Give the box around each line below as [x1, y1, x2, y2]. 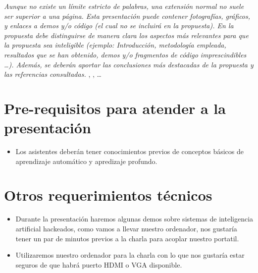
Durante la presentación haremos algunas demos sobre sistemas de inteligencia [15, 214, 254, 224]
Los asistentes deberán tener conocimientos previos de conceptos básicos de [15, 146, 244, 157]
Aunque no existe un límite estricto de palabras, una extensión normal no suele [4, 1, 244, 11]
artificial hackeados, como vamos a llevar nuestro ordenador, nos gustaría [15, 223, 237, 233]
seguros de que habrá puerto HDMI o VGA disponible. [15, 259, 182, 270]
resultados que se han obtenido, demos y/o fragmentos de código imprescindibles [4, 49, 247, 59]
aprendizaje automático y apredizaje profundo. [15, 156, 157, 166]
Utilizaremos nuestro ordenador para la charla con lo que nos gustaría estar [15, 250, 245, 260]
